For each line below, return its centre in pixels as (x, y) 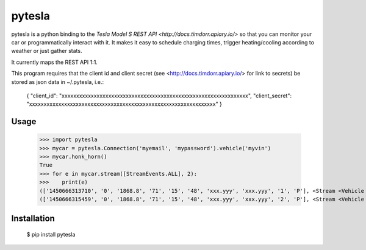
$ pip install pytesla (51, 235)
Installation (33, 219)
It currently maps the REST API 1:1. (54, 62)
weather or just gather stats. (47, 51)
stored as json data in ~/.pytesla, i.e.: (58, 82)
